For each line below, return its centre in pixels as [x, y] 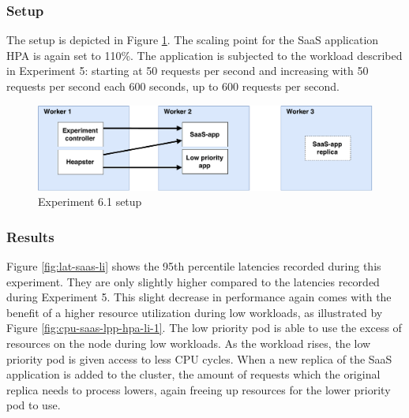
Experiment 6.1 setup [90, 202]
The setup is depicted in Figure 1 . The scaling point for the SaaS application [193, 40]
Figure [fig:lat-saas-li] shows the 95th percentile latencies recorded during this [194, 266]
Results [30, 236]
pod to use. [34, 405]
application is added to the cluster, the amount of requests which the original [193, 374]
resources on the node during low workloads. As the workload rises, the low [189, 343]
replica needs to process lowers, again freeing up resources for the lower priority [199, 389]
